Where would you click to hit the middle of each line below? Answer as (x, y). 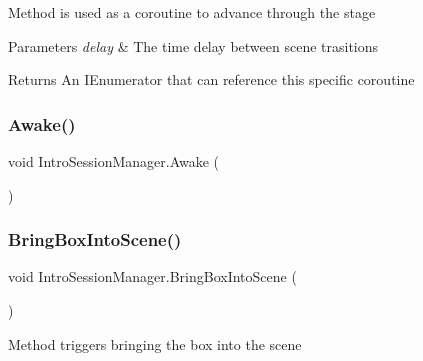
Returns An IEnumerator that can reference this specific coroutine (211, 79)
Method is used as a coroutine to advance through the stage (192, 12)
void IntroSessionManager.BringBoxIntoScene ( (152, 276)
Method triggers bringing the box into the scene (155, 343)
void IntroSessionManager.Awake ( (114, 161)
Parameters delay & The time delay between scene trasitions (193, 45)
